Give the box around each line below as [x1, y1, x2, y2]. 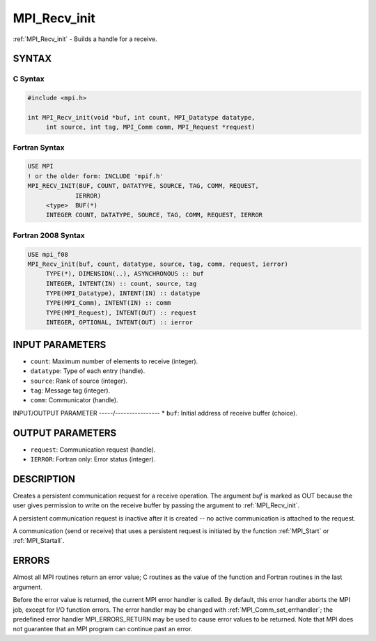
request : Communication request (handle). [30, 445, 156, 454]
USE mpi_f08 [27, 251, 69, 258]
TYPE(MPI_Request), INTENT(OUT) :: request [45, 308, 197, 317]
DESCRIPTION [13, 473, 76, 485]
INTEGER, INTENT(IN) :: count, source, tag [45, 279, 197, 287]
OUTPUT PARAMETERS [13, 427, 117, 438]
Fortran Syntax [13, 143, 65, 152]
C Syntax [13, 74, 45, 84]
